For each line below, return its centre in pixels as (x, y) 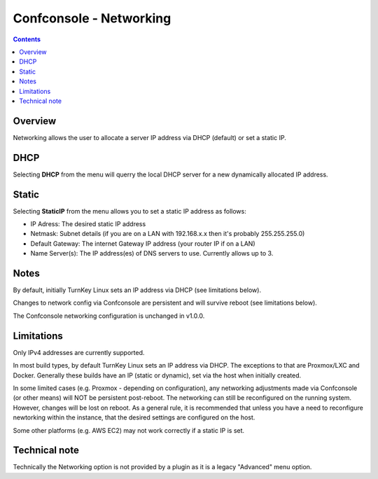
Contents (27, 39)
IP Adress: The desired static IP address (88, 224)
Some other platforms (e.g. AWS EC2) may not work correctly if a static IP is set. (129, 430)
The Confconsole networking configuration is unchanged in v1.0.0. (109, 316)
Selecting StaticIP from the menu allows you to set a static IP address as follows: (129, 211)
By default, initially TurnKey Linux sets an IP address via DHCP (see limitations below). (137, 290)
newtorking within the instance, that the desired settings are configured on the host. (134, 417)
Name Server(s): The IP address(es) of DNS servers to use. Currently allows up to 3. (152, 254)
